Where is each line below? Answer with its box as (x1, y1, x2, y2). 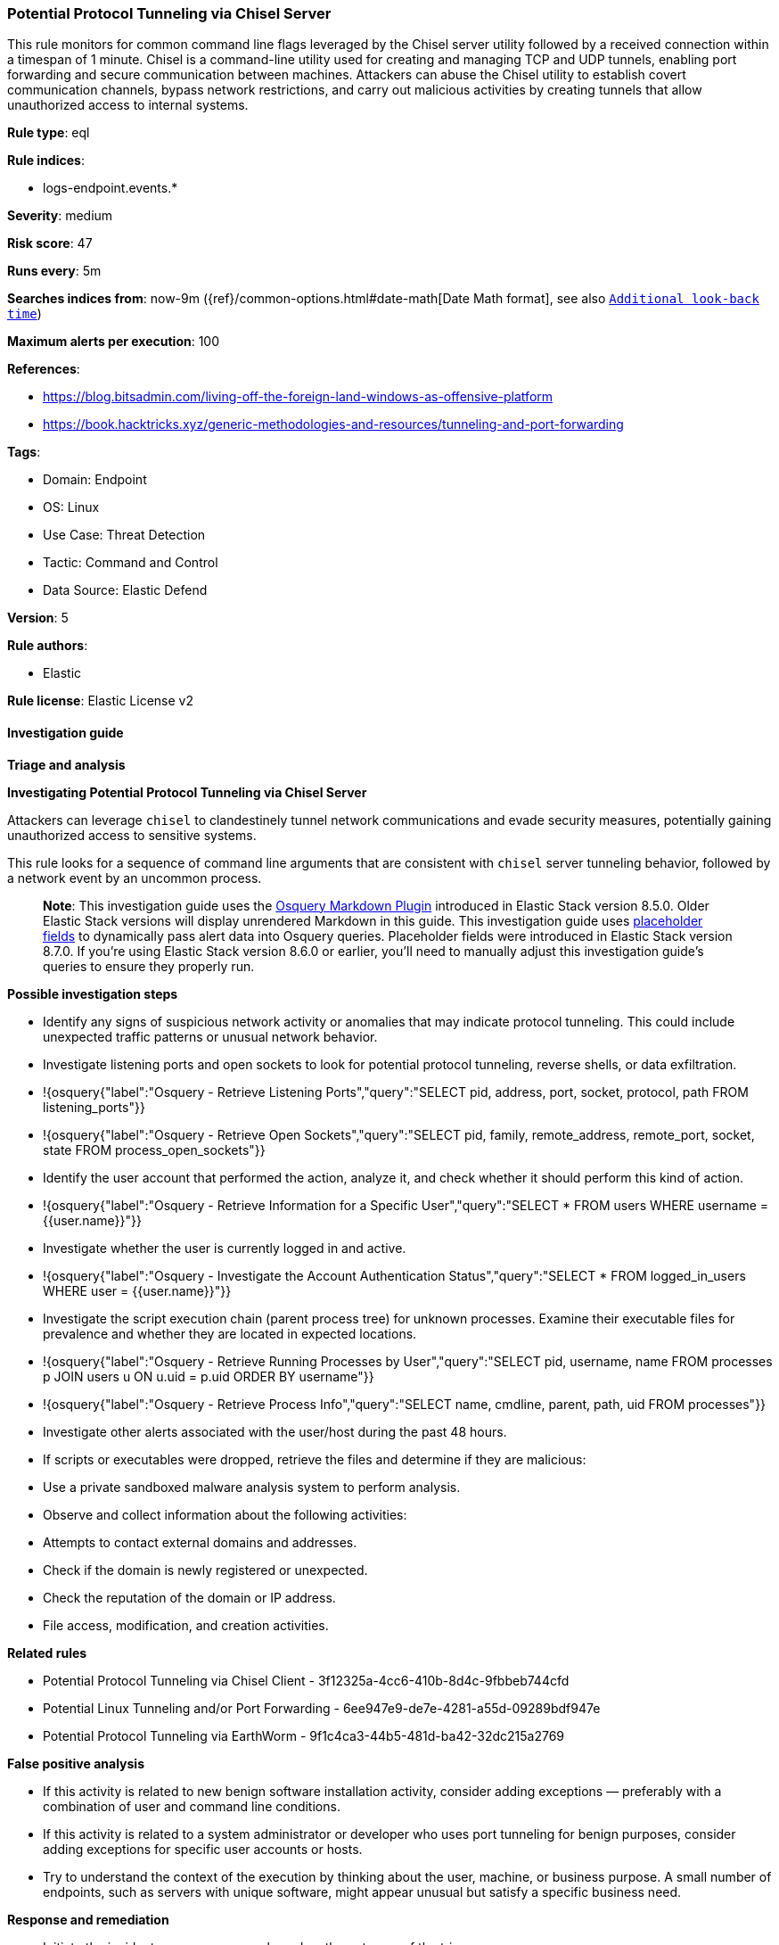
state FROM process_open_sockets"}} (43, 1141, 266, 1158)
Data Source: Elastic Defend (43, 582, 208, 598)
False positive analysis (7, 1755, 144, 1771)
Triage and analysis (7, 756, 126, 772)
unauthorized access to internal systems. (7, 97, 249, 113)
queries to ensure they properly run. (43, 958, 255, 974)
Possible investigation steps (7, 985, 178, 1001)
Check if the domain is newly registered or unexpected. (43, 1562, 368, 1578)
